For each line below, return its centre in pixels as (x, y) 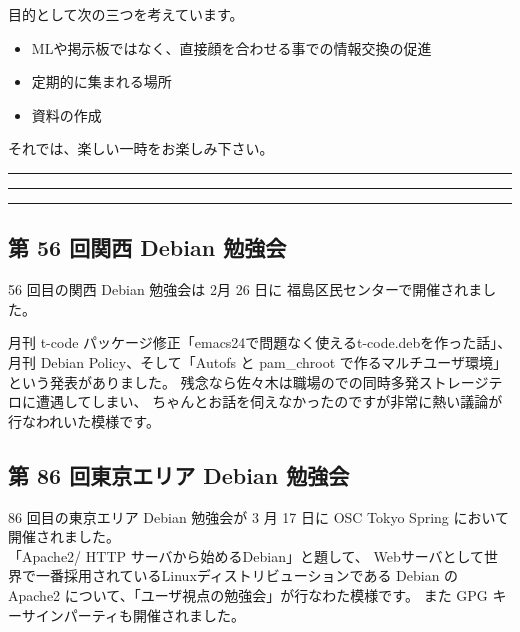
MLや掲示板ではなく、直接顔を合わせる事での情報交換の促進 (231, 47)
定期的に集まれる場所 (101, 81)
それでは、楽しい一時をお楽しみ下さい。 (141, 148)
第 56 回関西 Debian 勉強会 (147, 247)
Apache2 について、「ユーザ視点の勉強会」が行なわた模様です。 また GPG (248, 594)
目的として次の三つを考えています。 (126, 14)
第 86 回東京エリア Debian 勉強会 (179, 474)
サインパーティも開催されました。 (133, 614)
